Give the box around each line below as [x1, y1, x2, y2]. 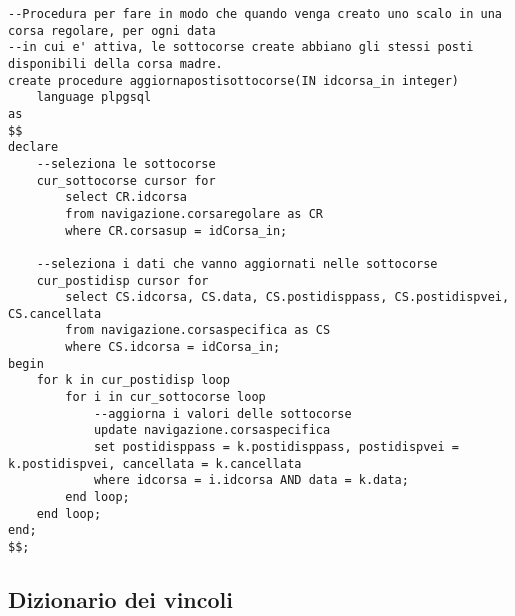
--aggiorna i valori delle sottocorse [93, 406, 352, 421]
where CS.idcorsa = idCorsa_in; [65, 340, 281, 355]
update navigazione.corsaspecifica [93, 423, 331, 438]
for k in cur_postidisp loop [36, 373, 230, 388]
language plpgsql [36, 90, 152, 105]
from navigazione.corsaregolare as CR [65, 206, 323, 221]
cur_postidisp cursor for [36, 273, 209, 288]
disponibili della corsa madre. [8, 56, 223, 71]
